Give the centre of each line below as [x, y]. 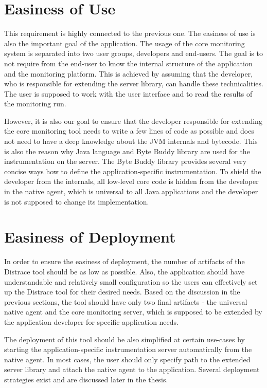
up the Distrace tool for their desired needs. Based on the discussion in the [122, 292]
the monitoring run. [35, 104]
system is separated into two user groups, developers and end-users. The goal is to [133, 53]
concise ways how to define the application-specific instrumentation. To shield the [133, 171]
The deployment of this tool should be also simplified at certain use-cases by [124, 339]
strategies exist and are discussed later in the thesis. [86, 379]
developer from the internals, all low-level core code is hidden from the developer [131, 181]
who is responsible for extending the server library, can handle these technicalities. [134, 84]
